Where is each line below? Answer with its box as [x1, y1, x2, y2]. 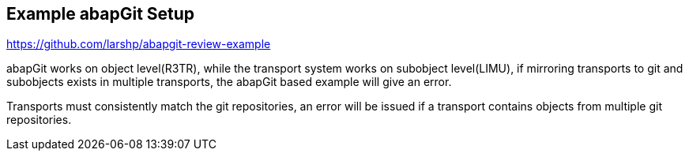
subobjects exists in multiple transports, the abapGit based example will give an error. [6, 75, 452, 89]
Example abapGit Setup [6, 4, 195, 24]
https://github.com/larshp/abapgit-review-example [6, 37, 271, 51]
